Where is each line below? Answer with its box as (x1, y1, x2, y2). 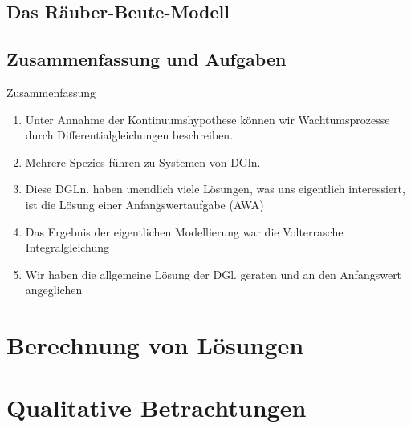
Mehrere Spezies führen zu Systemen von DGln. (25, 153, 261, 170)
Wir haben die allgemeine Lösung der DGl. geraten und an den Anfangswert (25, 265, 402, 282)
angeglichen (25, 281, 83, 298)
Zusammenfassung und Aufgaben (6, 46, 287, 71)
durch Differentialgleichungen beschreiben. (25, 127, 234, 143)
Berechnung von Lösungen (6, 329, 304, 361)
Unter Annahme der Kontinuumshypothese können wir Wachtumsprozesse (25, 111, 390, 127)
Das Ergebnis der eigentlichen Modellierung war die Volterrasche (25, 223, 344, 240)
